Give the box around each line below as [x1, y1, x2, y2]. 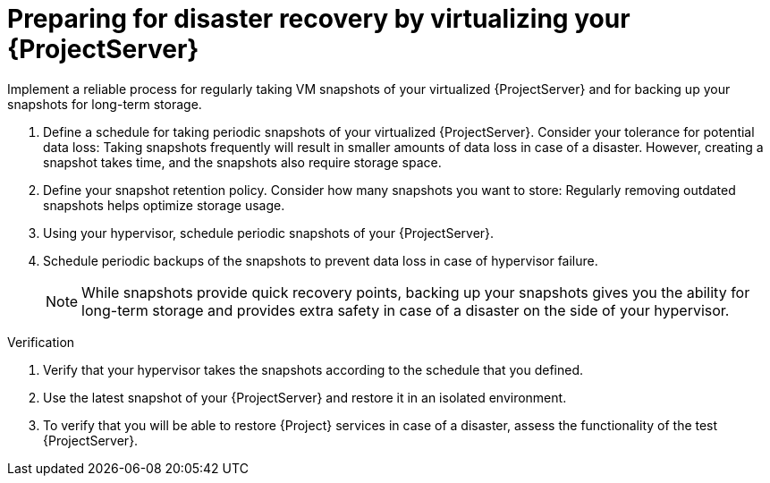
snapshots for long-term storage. [7, 96, 202, 112]
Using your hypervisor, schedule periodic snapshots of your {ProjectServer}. [43, 225, 495, 241]
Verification [7, 334, 75, 350]
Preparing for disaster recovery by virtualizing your [7, 4, 630, 34]
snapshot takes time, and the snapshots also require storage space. [43, 154, 442, 170]
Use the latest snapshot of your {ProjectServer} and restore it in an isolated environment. [43, 389, 567, 405]
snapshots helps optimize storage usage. [43, 197, 285, 213]
